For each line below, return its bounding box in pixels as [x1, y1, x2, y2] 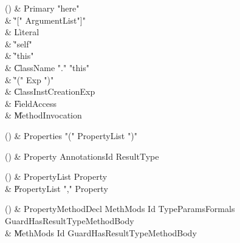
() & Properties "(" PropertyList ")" [5, 129, 137, 142]
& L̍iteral [5, 26, 39, 38]
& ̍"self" [5, 37, 32, 50]
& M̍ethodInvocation [5, 109, 82, 122]
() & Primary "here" [5, 2, 80, 14]
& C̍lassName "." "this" [5, 61, 89, 74]
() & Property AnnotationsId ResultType [5, 149, 159, 162]
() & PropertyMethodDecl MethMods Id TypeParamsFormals [5, 202, 235, 215]
